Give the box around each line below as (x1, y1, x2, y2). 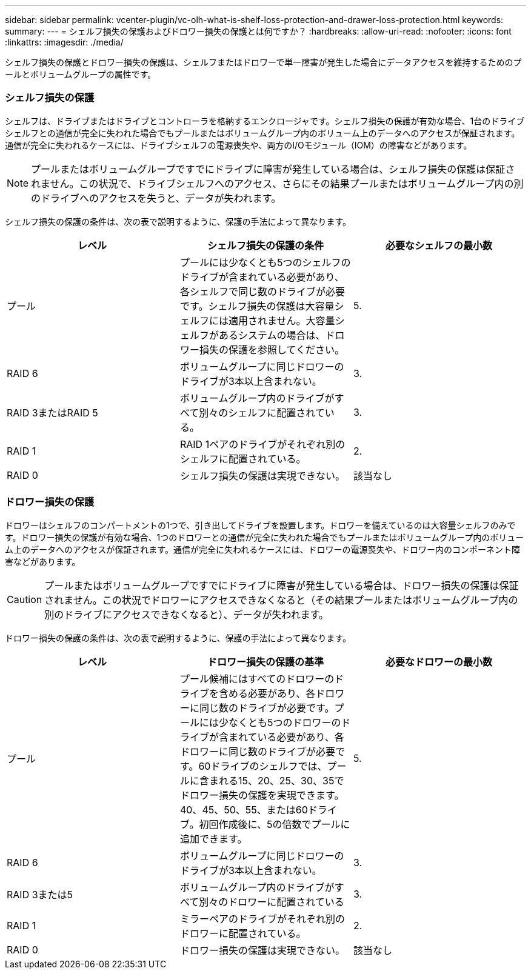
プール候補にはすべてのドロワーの (179, 672, 335, 685)
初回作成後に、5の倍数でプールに (199, 818, 350, 830)
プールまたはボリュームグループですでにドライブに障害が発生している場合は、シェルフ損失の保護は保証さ (31, 162, 515, 175)
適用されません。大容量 (228, 314, 335, 327)
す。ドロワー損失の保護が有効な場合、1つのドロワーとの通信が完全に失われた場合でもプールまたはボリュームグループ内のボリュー (5, 532, 524, 542)
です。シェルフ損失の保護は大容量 (179, 299, 335, 312)
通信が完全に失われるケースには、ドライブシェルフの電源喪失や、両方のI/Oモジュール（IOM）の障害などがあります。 (5, 139, 472, 150)
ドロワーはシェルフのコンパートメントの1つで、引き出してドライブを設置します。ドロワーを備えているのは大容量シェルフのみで (5, 519, 516, 530)
